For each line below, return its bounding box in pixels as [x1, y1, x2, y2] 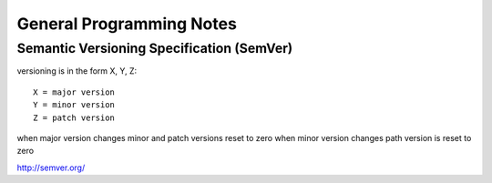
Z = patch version [33, 112, 116, 123]
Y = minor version [33, 100, 116, 110]
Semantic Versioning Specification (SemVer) [16, 40, 293, 56]
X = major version [33, 86, 116, 97]
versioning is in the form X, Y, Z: [16, 66, 138, 76]
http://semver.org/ [16, 162, 86, 173]
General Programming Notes [16, 14, 237, 34]
